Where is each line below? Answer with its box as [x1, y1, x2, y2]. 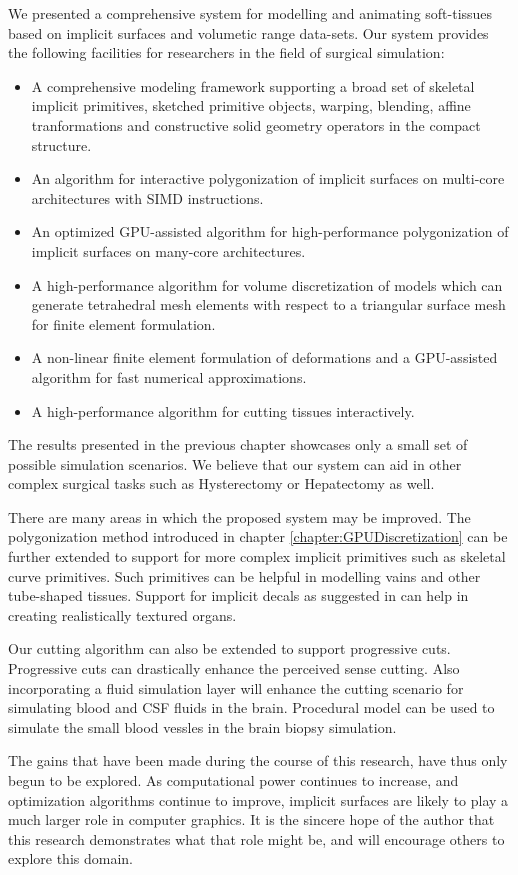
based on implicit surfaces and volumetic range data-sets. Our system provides [8, 22, 489, 43]
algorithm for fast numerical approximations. [31, 366, 307, 387]
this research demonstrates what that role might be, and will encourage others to [8, 828, 505, 849]
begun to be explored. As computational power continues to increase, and [8, 770, 459, 790]
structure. [31, 134, 92, 155]
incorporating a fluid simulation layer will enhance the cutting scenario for [8, 677, 464, 698]
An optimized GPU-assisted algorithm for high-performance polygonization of [31, 221, 509, 242]
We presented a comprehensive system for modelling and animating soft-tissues [8, 3, 493, 23]
